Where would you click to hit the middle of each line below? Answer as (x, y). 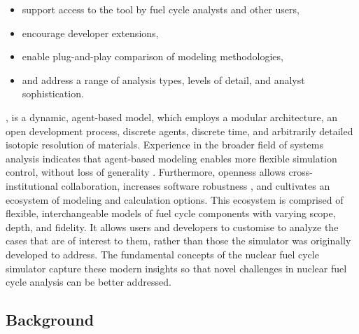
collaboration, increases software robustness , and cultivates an (196, 185)
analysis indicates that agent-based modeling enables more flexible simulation (171, 158)
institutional (32, 185)
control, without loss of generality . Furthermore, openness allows (146, 172)
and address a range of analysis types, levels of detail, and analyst (163, 79)
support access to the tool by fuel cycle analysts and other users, (161, 9)
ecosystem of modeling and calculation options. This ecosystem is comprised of (175, 199)
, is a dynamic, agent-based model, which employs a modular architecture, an (171, 117)
